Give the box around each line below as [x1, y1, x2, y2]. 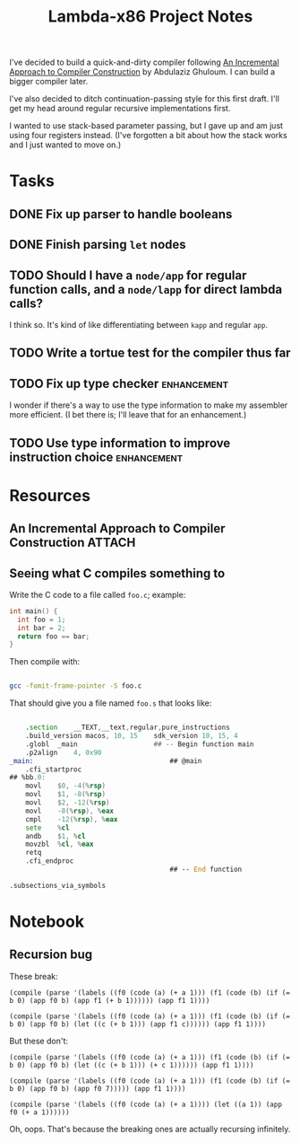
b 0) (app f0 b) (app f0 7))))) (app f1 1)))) [9, 1084, 186, 1093]
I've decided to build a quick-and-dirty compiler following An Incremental [9, 57, 279, 68]
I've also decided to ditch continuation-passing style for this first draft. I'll [9, 93, 280, 104]
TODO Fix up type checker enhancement [9, 375, 228, 391]
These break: [9, 971, 58, 981]
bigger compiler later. [9, 76, 89, 87]
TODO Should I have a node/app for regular [9, 268, 247, 283]
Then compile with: [9, 656, 81, 667]
